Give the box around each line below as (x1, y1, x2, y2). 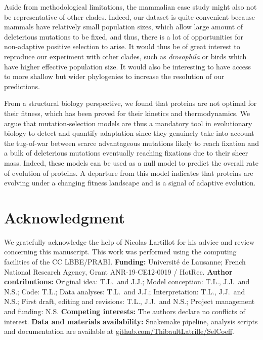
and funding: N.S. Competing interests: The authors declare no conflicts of (4, 306, 245, 316)
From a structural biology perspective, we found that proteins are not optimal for (4, 98, 257, 108)
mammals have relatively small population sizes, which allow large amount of (4, 21, 243, 32)
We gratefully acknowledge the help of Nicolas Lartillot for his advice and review (4, 236, 255, 247)
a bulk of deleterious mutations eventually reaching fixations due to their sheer (4, 147, 248, 158)
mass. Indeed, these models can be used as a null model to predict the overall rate (4, 157, 258, 168)
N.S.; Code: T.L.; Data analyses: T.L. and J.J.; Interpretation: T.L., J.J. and (4, 286, 245, 296)
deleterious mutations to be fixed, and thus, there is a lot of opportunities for (4, 31, 244, 42)
